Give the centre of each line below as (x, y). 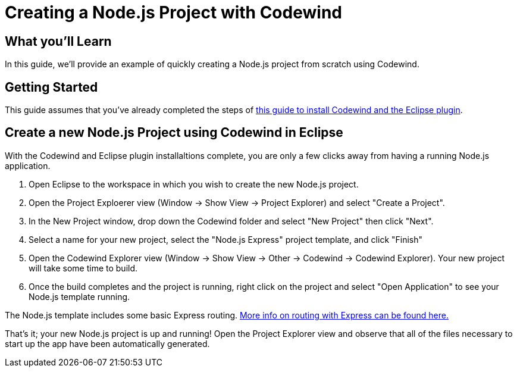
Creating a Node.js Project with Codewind (173, 12)
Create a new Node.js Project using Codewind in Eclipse (174, 133)
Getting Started (51, 87)
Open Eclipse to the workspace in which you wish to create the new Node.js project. (194, 184)
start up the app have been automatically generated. (107, 343)
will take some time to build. (83, 268)
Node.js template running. (79, 296)
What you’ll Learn (58, 41)
